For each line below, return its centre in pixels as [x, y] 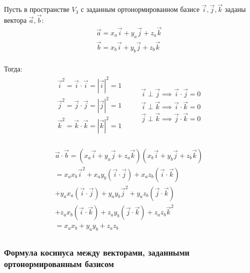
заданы [235, 9]
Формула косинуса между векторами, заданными [97, 252]
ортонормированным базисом [59, 263]
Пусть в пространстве [37, 9]
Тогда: [13, 68]
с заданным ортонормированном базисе [140, 9]
